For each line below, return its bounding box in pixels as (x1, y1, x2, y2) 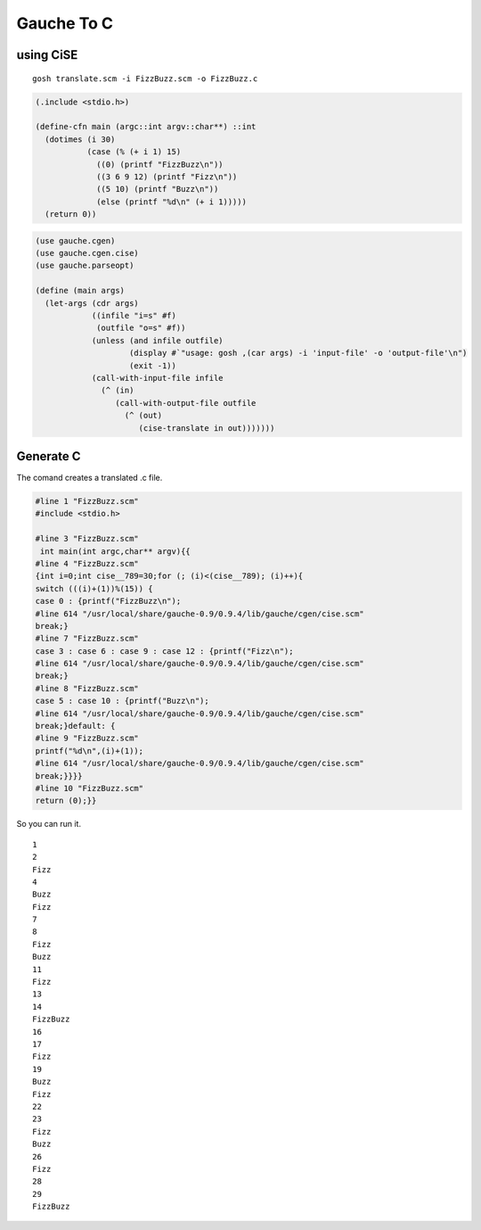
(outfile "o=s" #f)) (96, 323, 186, 334)
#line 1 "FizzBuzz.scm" (35, 496, 140, 506)
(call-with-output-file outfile (114, 398, 257, 408)
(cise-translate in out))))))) (138, 423, 275, 433)
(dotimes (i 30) (45, 134, 116, 144)
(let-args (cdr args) (45, 298, 140, 308)
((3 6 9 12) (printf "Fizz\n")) (96, 171, 238, 182)
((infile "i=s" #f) (91, 310, 177, 320)
